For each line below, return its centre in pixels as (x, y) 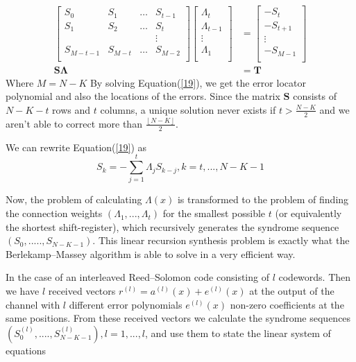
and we (334, 109)
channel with (33, 304)
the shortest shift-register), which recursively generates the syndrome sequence (172, 226)
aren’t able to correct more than (74, 123)
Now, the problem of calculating (74, 199)
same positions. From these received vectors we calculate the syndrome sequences (178, 318)
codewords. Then (315, 277)
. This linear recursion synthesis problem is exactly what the (221, 240)
